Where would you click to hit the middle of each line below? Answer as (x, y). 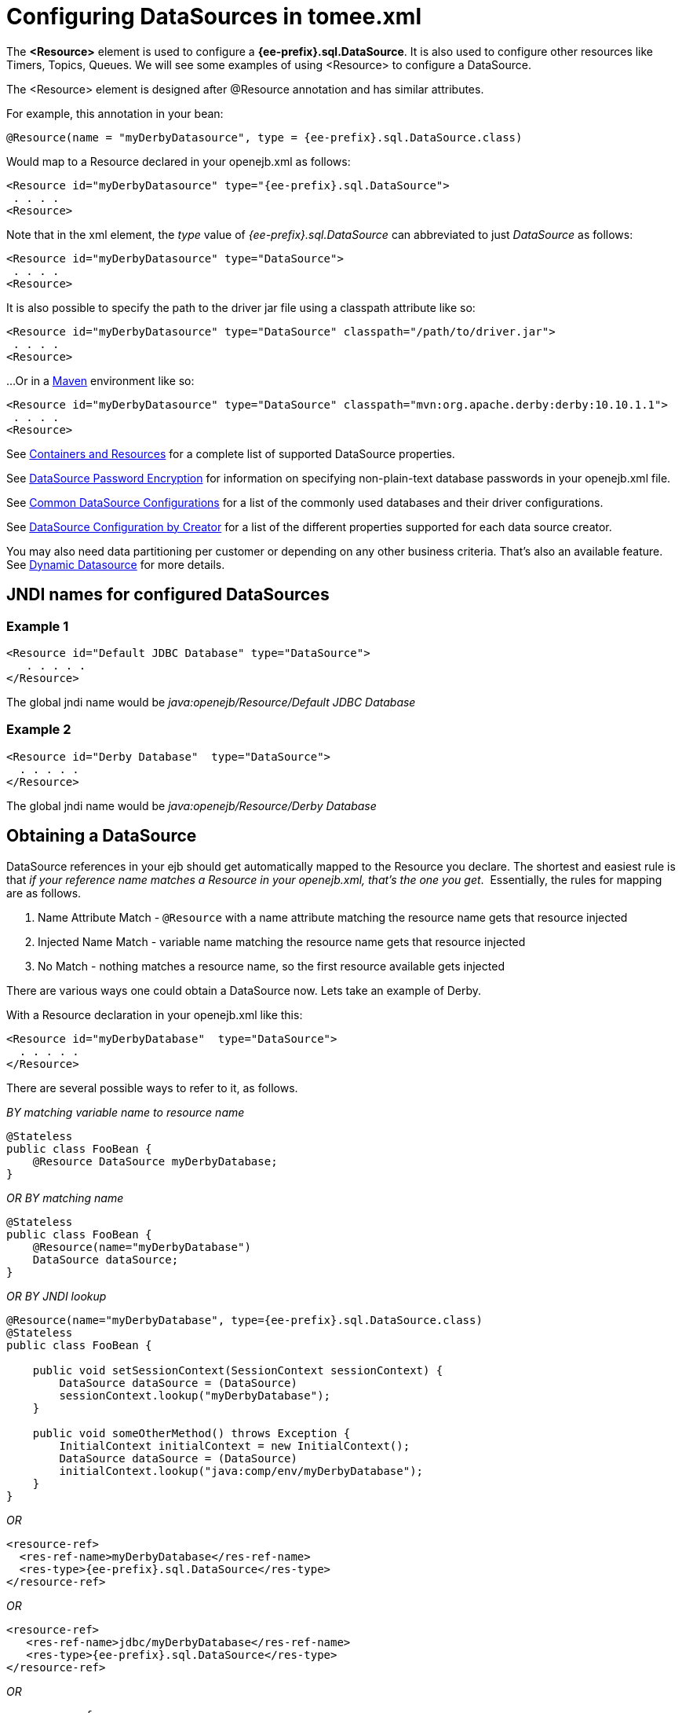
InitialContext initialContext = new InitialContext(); (235, 1445)
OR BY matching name (65, 1198)
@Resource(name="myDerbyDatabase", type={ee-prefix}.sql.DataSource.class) (244, 1320)
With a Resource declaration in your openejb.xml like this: (155, 1014)
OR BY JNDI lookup (57, 1296)
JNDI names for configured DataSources (168, 595)
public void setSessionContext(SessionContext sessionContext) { (238, 1370)
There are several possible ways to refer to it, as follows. (152, 1088)
